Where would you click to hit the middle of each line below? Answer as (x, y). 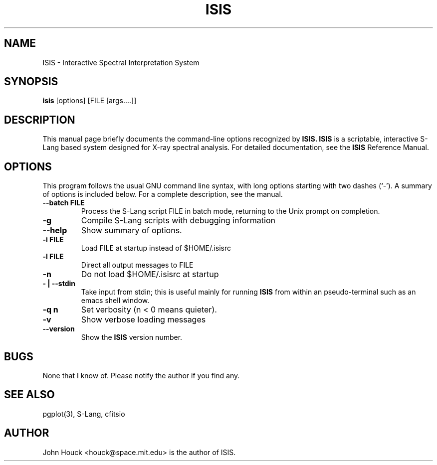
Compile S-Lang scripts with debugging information (178, 221)
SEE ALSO (29, 395)
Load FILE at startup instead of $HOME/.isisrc (156, 248)
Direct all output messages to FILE (137, 265)
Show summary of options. (131, 231)
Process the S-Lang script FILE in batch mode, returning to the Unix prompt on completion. (230, 211)
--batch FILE (64, 203)
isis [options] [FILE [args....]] (90, 101)
